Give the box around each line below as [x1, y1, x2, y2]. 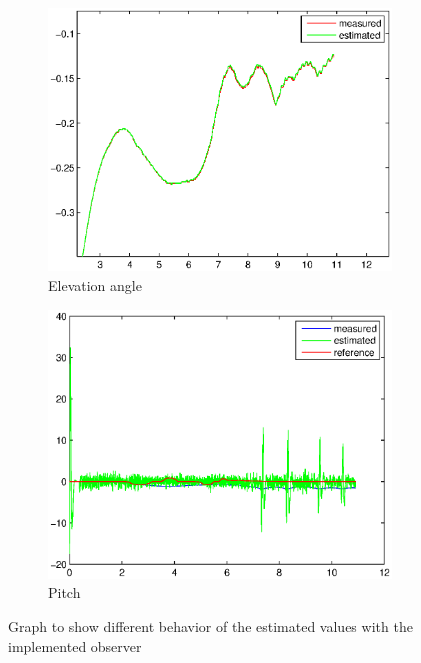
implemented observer [8, 635, 142, 656]
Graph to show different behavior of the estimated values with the [8, 616, 413, 636]
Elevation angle [48, 275, 142, 296]
